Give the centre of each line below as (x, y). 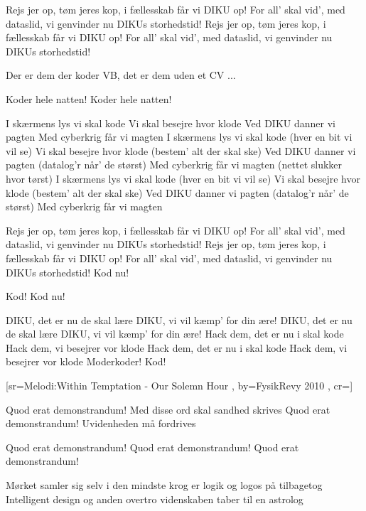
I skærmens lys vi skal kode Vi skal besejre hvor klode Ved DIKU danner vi (171, 123)
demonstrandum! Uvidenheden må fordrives (101, 423)
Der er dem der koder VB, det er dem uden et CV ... (121, 75)
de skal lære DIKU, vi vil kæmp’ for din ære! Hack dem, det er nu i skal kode (175, 334)
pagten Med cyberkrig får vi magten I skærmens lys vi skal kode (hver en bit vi (179, 137)
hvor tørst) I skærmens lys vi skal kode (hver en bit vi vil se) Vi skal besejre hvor (183, 178)
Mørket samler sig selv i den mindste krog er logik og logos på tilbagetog (164, 485)
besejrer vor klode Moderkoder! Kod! (86, 361)
